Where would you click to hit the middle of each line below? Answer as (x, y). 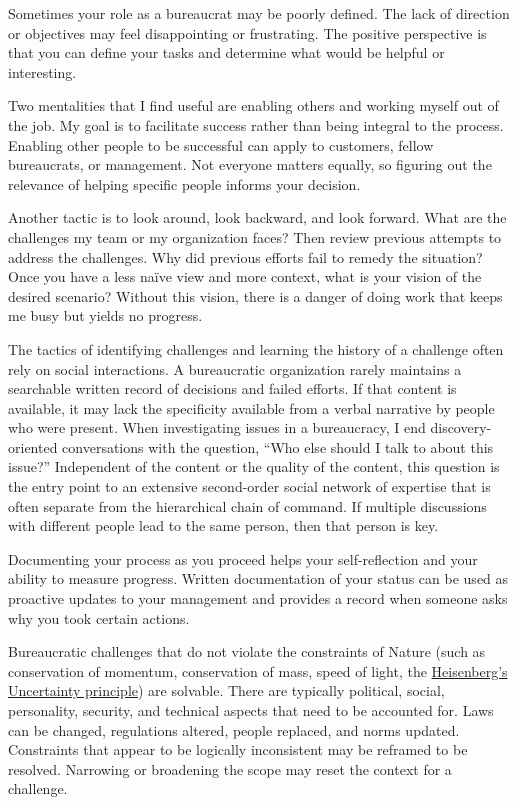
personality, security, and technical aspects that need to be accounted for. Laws (251, 710)
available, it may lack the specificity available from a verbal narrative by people (251, 407)
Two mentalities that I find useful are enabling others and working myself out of (253, 105)
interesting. (42, 71)
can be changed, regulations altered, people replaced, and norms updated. (234, 729)
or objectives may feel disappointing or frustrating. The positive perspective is (247, 32)
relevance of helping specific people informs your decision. (184, 183)
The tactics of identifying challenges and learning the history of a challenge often (256, 348)
